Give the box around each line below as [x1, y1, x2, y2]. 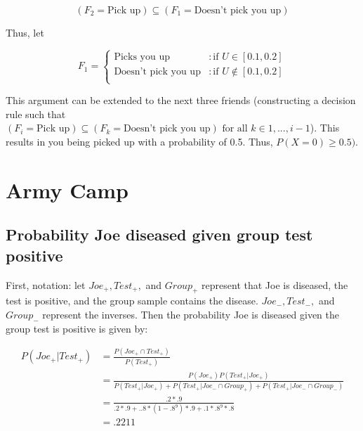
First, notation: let [6, 277, 86, 292]
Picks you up [114, 51, 170, 62]
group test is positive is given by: [6, 321, 148, 335]
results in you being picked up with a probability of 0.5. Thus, [6, 134, 273, 148]
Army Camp [6, 175, 128, 204]
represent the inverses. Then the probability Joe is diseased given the [42, 307, 339, 321]
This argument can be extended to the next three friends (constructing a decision [6, 93, 356, 108]
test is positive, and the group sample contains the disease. [6, 293, 258, 308]
